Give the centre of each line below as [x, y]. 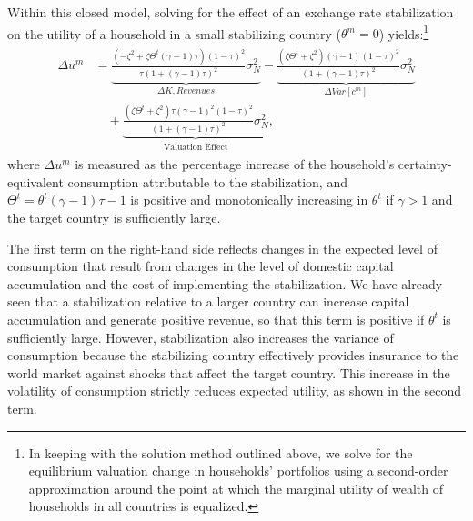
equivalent [35, 181]
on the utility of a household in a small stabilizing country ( [175, 33]
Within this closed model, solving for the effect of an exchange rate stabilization [231, 12]
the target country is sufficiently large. [114, 217]
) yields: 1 [404, 32]
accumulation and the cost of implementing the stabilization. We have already [225, 283]
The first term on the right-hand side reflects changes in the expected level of [222, 248]
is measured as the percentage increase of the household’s [235, 164]
